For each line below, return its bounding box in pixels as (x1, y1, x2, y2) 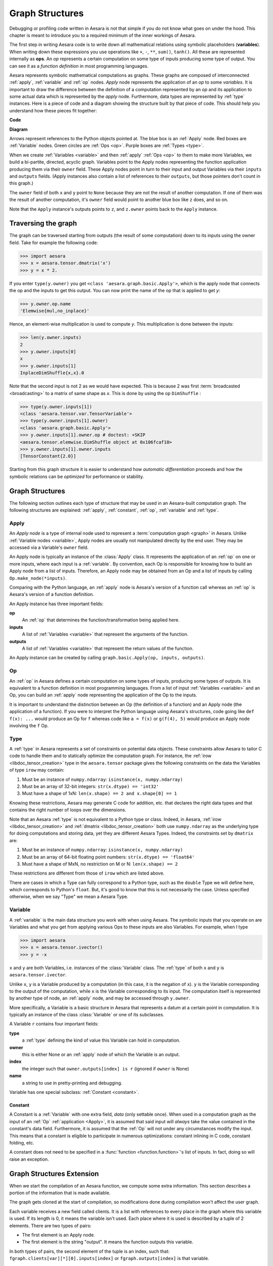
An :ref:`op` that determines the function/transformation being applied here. (22, 617, 179, 623)
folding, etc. (9, 1139, 34, 1145)
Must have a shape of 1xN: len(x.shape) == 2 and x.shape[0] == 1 (22, 790, 177, 797)
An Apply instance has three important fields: (9, 601, 104, 607)
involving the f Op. (9, 722, 49, 729)
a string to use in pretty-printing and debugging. (22, 1080, 122, 1086)
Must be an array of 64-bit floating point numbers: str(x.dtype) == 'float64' (22, 854, 195, 860)
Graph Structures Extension (9, 1169, 99, 1178)
